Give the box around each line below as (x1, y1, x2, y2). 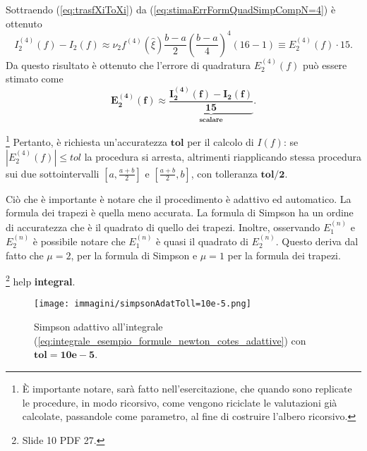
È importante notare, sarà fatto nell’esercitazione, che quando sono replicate (22, 381, 352, 395)
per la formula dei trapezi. (227, 247, 341, 262)
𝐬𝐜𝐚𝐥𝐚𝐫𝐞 (199, 116, 223, 123)
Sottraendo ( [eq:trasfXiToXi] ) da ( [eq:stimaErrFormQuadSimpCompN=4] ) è (6, 2, 336, 16)
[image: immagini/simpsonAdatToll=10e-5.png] (34, 299, 251, 309)
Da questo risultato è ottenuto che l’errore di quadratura (6, 57, 251, 72)
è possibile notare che (32, 234, 126, 249)
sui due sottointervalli (6, 166, 100, 180)
